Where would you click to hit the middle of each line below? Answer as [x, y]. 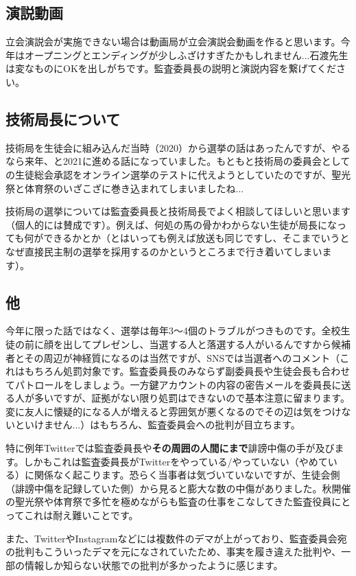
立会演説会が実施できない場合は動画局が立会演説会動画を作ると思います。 [173, 42]
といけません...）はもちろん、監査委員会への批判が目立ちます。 [157, 425]
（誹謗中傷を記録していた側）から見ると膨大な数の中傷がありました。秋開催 [178, 488]
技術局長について [63, 118]
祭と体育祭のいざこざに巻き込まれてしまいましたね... [125, 188]
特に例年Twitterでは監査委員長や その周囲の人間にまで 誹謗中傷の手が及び [170, 448]
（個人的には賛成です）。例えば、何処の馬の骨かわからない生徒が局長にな [171, 224]
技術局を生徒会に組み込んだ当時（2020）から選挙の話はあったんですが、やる [178, 147]
